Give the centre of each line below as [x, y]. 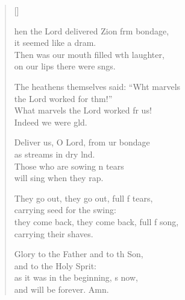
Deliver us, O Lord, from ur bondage [82, 142]
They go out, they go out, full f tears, [83, 198]
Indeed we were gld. [51, 122]
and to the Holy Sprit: [55, 265]
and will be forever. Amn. [61, 289]
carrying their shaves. [54, 233]
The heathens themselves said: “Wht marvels [97, 86]
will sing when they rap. [59, 178]
